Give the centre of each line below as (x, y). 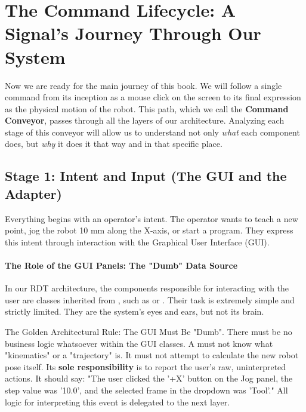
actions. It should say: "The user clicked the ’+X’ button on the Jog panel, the (149, 378)
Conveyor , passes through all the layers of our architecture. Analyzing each (145, 120)
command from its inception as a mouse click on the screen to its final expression (153, 97)
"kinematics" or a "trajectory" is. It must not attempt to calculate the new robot (152, 355)
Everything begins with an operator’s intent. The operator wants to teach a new (152, 218)
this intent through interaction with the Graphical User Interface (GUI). (137, 242)
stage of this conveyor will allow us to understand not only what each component (152, 132)
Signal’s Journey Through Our (133, 33)
